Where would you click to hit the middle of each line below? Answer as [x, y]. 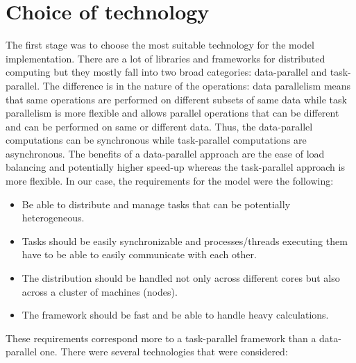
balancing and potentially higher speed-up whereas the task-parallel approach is [175, 167]
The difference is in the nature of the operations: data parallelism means [197, 85]
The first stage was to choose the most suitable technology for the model [160, 45]
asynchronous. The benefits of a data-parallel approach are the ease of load [165, 153]
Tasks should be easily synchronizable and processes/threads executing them [185, 240]
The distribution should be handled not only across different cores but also [181, 278]
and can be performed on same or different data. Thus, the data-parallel [159, 126]
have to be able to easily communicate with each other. [139, 254]
